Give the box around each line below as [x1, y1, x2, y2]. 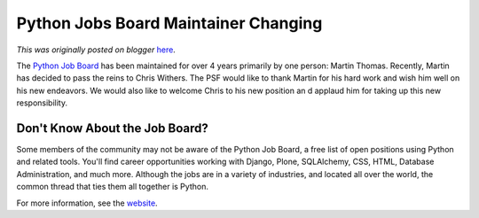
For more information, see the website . [16, 198, 159, 208]
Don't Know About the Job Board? [16, 121, 208, 136]
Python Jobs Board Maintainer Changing [16, 13, 323, 33]
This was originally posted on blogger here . [16, 44, 177, 55]
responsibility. [16, 97, 68, 108]
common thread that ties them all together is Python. [16, 182, 208, 192]
